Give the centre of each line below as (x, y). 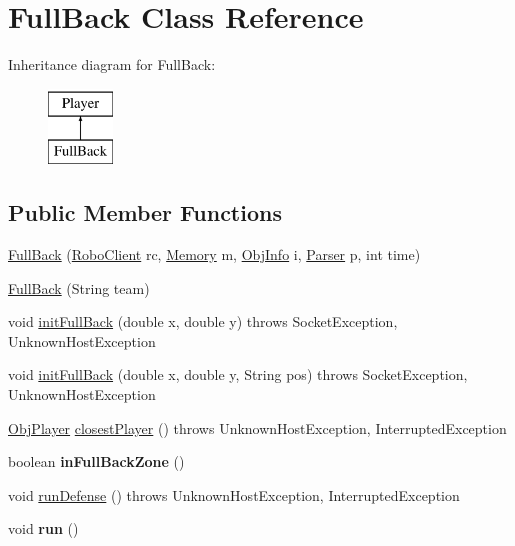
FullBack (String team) (79, 287)
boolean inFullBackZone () (96, 461)
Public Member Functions (145, 212)
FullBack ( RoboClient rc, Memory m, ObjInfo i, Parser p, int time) (214, 254)
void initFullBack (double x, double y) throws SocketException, (203, 321)
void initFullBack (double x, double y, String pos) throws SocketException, (238, 374)
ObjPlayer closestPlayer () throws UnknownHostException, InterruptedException (257, 427)
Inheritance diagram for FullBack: (112, 64)
